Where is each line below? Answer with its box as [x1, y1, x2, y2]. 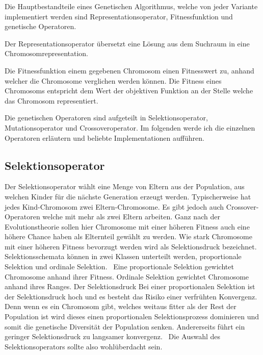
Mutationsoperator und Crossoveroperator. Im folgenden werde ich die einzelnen [5, 122, 255, 133]
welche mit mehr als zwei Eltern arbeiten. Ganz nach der [42, 211, 220, 222]
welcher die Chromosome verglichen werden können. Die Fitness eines [5, 75, 222, 86]
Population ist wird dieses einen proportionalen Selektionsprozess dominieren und [5, 311, 259, 322]
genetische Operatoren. [5, 21, 76, 32]
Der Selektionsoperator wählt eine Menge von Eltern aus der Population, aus [5, 181, 245, 192]
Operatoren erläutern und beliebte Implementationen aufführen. [5, 132, 204, 143]
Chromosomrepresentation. [5, 48, 88, 59]
